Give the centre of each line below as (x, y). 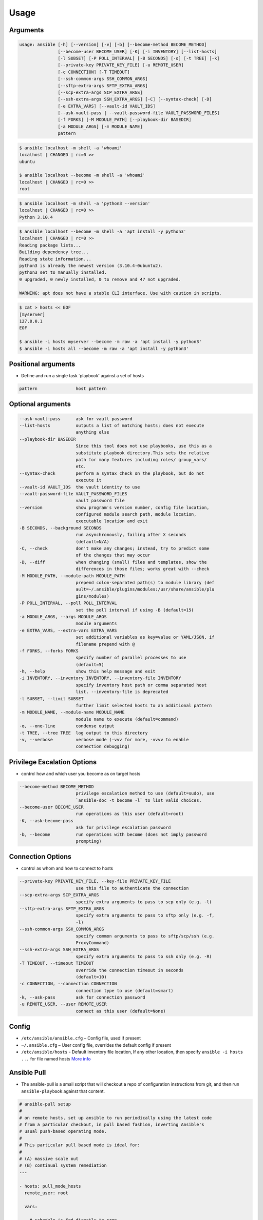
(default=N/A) (93, 541)
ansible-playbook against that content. (63, 1091)
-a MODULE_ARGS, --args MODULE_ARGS (63, 617)
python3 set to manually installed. (63, 273)
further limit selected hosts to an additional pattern (144, 706)
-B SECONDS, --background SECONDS (60, 528)
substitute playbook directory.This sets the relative (142, 453)
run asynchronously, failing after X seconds (131, 535)
